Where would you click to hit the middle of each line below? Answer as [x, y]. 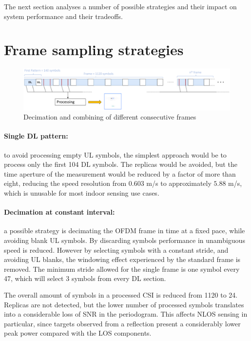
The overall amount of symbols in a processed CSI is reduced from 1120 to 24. [121, 294]
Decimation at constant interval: [59, 212]
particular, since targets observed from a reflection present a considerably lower [122, 323]
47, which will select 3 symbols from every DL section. [85, 278]
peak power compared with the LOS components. [78, 333]
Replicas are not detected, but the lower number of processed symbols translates [124, 304]
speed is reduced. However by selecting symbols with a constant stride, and [116, 250]
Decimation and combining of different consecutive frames [110, 117]
